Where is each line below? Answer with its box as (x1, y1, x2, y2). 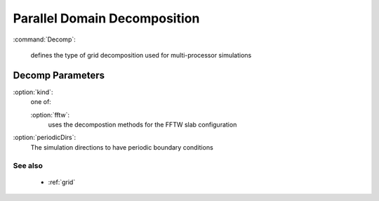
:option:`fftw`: (30, 110, 70, 119)
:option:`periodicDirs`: (13, 134, 77, 142)
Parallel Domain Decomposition (13, 11, 200, 26)
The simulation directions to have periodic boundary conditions (30, 143, 213, 151)
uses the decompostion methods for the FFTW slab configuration (48, 120, 237, 129)
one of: (30, 98, 52, 106)
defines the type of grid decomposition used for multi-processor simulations (30, 51, 252, 59)
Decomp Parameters (13, 69, 105, 81)
